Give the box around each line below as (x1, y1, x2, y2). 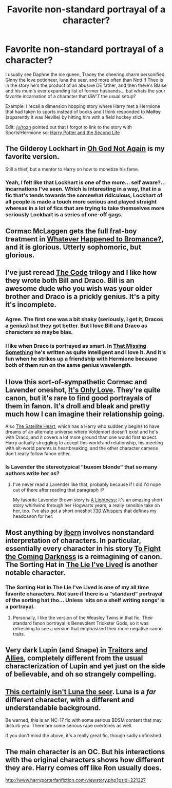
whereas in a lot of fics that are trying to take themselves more (5, 204, 165, 212)
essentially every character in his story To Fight (5, 544, 161, 553)
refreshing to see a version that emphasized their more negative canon (12, 626, 163, 632)
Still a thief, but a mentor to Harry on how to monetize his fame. (5, 166, 140, 172)
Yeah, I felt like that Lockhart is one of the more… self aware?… (5, 179, 166, 186)
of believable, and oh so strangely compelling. (5, 670, 157, 679)
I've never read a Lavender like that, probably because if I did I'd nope (12, 481, 161, 487)
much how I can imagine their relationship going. (5, 409, 165, 418)
